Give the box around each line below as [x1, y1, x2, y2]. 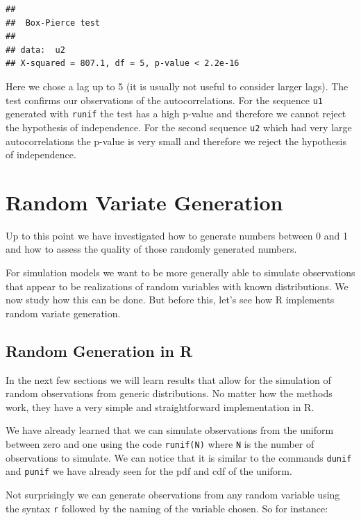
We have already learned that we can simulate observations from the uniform [6, 423, 334, 437]
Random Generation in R [6, 339, 193, 361]
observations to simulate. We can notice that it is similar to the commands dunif [6, 450, 352, 464]
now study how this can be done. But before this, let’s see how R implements [6, 292, 335, 307]
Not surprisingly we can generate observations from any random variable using [6, 487, 340, 501]
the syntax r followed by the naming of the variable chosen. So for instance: [6, 501, 328, 515]
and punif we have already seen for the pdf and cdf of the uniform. [6, 464, 292, 478]
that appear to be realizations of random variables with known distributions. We [6, 278, 349, 293]
